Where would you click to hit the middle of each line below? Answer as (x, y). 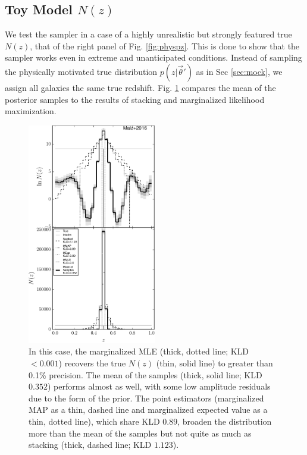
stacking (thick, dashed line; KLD (90, 445)
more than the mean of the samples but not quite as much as (140, 433)
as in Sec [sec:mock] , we (239, 71)
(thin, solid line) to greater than (214, 363)
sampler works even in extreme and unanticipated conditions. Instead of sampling (153, 57)
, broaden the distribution (225, 421)
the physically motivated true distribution (81, 71)
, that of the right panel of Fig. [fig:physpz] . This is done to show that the (165, 45)
